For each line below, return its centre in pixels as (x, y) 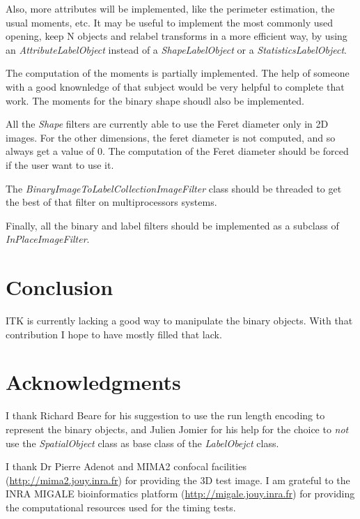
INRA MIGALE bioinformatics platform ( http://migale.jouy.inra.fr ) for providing (180, 494)
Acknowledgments (93, 382)
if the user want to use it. (60, 164)
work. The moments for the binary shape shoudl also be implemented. (155, 100)
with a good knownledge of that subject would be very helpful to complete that (175, 86)
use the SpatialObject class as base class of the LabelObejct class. (142, 443)
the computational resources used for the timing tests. (121, 507)
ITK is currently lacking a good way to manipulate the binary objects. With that (179, 321)
